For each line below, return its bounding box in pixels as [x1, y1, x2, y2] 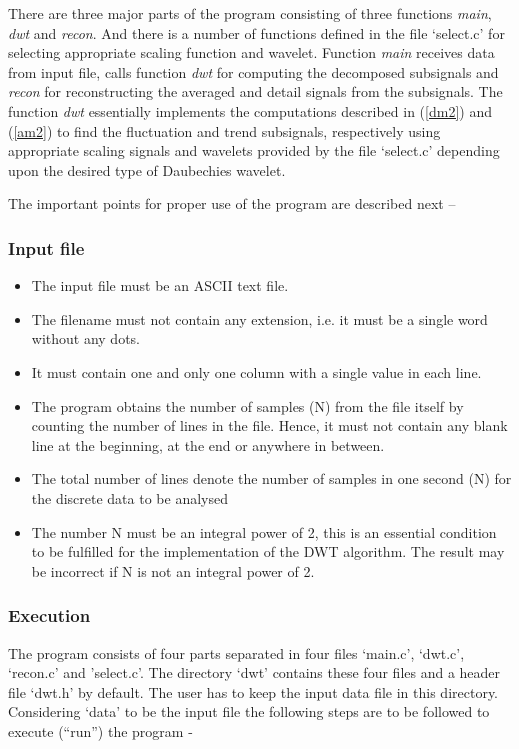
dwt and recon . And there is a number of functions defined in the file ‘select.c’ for [8, 22, 505, 43]
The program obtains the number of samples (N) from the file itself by [31, 395, 464, 416]
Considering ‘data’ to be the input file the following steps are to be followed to [8, 701, 490, 722]
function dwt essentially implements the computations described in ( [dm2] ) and [8, 100, 492, 121]
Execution [8, 603, 91, 628]
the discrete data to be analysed [31, 487, 228, 508]
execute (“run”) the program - [8, 720, 193, 741]
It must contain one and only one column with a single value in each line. [31, 361, 482, 382]
